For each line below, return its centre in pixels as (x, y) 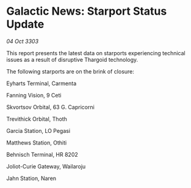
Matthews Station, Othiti (37, 143)
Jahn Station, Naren (31, 178)
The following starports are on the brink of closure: (70, 71)
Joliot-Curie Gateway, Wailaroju (46, 166)
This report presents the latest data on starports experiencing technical (96, 53)
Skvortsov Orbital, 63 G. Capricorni (50, 107)
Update (25, 24)
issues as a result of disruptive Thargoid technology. (72, 59)
